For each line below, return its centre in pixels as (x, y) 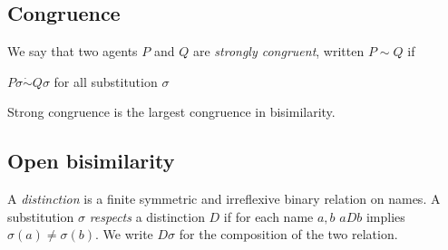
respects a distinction (147, 216)
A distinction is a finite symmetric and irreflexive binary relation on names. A (224, 199)
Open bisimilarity (91, 161)
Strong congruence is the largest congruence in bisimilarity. (171, 112)
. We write (124, 234)
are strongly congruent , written (278, 51)
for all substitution (106, 81)
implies (385, 216)
